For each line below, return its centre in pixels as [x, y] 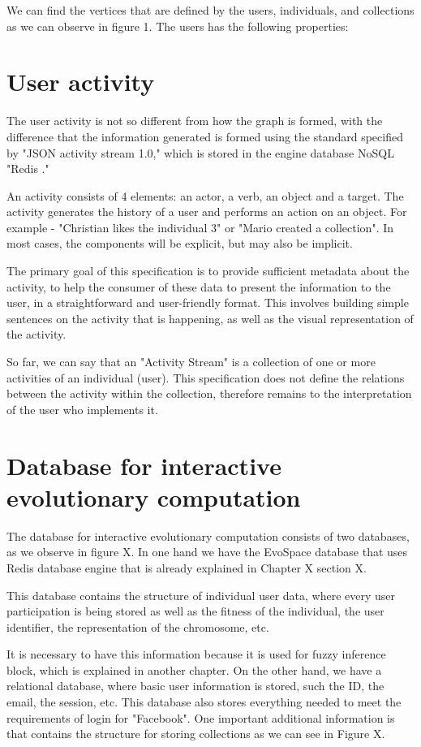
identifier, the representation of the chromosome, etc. [138, 626]
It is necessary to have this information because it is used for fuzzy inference [196, 654]
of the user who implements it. [82, 409]
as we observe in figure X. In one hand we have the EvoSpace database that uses [207, 552]
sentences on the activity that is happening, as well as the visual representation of [210, 318]
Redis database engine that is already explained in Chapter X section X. [187, 567]
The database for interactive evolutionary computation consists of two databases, [208, 535]
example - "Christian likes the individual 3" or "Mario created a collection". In [200, 227]
